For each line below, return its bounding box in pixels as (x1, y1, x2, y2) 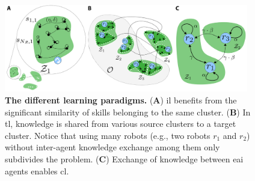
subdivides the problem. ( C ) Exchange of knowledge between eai (5, 152, 244, 165)
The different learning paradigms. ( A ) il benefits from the (5, 93, 237, 106)
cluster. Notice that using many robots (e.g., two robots (5, 129, 210, 141)
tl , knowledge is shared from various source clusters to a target (5, 117, 236, 130)
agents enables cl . (5, 164, 69, 177)
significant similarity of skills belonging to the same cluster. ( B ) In (5, 105, 251, 118)
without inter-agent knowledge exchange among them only (5, 141, 220, 153)
